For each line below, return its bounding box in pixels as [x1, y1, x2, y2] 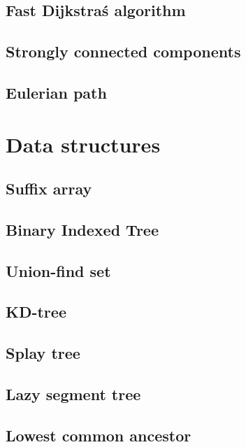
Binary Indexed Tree [6, 218, 159, 240]
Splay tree [6, 342, 80, 364]
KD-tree [6, 301, 66, 322]
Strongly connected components [6, 41, 241, 62]
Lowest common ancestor [6, 424, 191, 446]
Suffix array [6, 178, 92, 199]
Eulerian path [6, 81, 107, 103]
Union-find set [6, 260, 111, 281]
